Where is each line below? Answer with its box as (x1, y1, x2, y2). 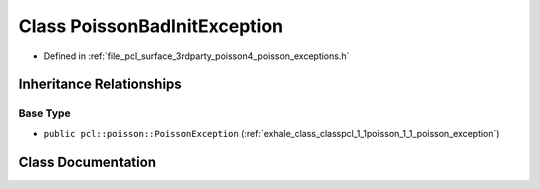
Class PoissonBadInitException (18, 15, 284, 37)
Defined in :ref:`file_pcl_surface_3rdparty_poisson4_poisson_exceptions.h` (43, 50, 350, 62)
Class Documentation (18, 153, 157, 170)
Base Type (18, 106, 71, 120)
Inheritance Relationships (18, 76, 182, 93)
